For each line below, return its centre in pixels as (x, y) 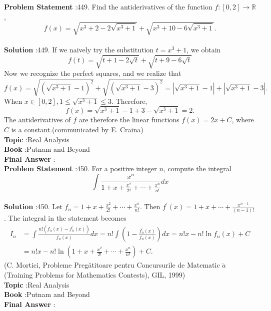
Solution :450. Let (33, 206)
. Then (150, 206)
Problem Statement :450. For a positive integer (80, 168)
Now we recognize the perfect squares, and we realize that (93, 73)
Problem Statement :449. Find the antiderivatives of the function (108, 6)
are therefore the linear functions (129, 120)
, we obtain (204, 50)
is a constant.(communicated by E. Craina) (77, 129)
